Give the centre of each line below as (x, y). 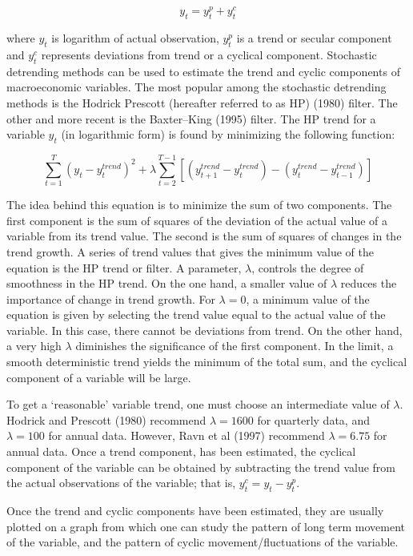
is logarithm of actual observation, (135, 38)
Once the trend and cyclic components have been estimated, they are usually (195, 511)
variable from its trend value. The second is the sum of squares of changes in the (204, 236)
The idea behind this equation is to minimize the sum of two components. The (199, 205)
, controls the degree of (308, 267)
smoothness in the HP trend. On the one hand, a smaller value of (167, 283)
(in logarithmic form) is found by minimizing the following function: (228, 134)
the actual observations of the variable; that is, (121, 483)
